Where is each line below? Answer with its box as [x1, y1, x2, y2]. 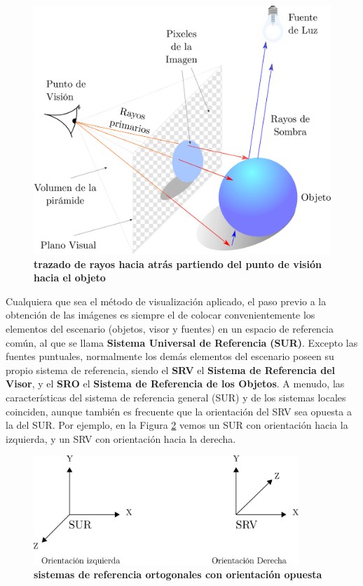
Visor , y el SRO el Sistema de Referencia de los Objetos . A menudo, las [6, 376, 345, 391]
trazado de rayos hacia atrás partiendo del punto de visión [34, 256, 322, 271]
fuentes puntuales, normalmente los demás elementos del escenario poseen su [6, 349, 334, 364]
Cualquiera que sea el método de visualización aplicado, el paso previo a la [6, 293, 327, 308]
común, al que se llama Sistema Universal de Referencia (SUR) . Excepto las [6, 335, 358, 349]
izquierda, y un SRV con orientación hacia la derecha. [6, 431, 236, 446]
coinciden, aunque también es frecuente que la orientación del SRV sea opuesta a [6, 404, 352, 418]
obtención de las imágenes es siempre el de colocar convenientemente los [6, 307, 315, 322]
